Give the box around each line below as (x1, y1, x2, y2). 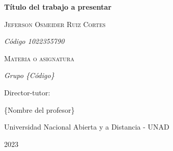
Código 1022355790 (4, 36, 65, 46)
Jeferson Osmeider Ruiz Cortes (4, 18, 106, 29)
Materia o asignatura (4, 53, 75, 63)
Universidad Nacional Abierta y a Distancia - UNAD (4, 121, 169, 132)
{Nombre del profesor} (4, 104, 75, 115)
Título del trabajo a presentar (4, 2, 112, 12)
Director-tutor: (4, 87, 51, 97)
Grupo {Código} (4, 70, 55, 81)
